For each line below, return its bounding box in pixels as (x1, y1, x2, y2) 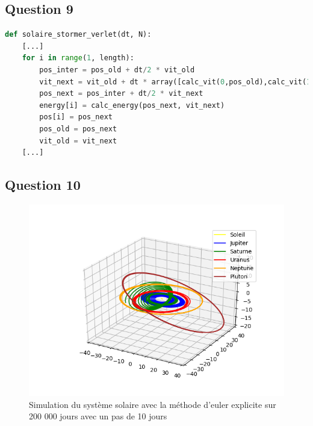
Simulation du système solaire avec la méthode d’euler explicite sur (29, 398, 276, 410)
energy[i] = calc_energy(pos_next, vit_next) (39, 101, 225, 110)
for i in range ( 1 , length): (22, 54, 134, 63)
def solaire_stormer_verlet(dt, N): (5, 30, 152, 39)
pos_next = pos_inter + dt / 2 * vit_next (39, 89, 203, 98)
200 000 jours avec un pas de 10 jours (29, 410, 167, 422)
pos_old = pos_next (39, 124, 117, 133)
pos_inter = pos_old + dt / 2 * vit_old (39, 65, 195, 74)
